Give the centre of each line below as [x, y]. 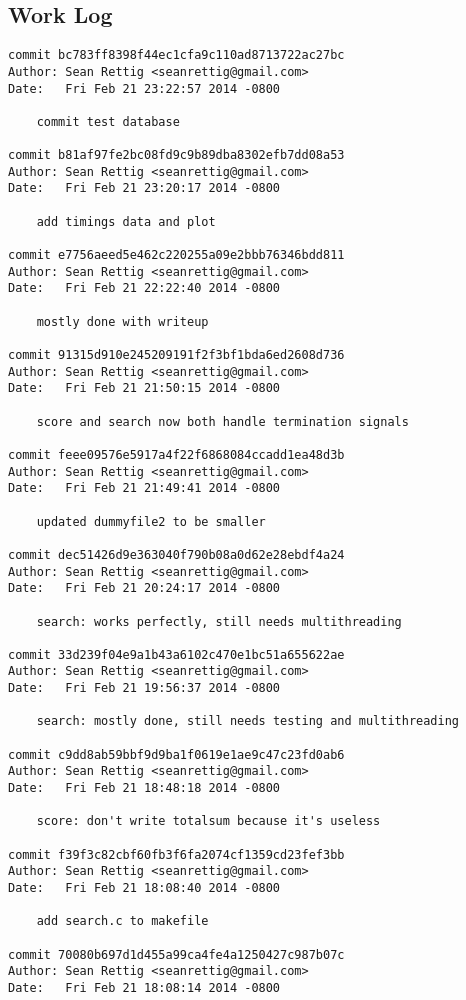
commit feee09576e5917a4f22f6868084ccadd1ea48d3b [176, 454]
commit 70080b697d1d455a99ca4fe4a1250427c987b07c [176, 954]
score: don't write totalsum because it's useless [208, 821]
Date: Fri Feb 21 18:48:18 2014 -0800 [144, 788]
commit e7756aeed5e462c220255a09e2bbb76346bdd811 [176, 255]
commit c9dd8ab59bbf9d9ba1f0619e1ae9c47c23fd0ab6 [176, 754]
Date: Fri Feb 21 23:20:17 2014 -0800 [144, 188]
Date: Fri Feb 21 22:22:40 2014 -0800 [144, 288]
